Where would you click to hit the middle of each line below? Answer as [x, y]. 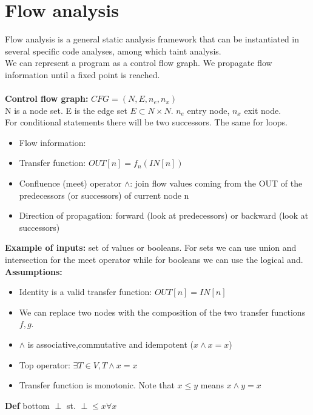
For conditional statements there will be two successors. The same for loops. [146, 122]
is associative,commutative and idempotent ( [111, 344]
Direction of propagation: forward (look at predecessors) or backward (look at [164, 215]
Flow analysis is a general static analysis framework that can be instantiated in [152, 39]
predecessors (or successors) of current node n [104, 195]
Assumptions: [34, 271]
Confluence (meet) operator [70, 183]
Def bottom [28, 405]
